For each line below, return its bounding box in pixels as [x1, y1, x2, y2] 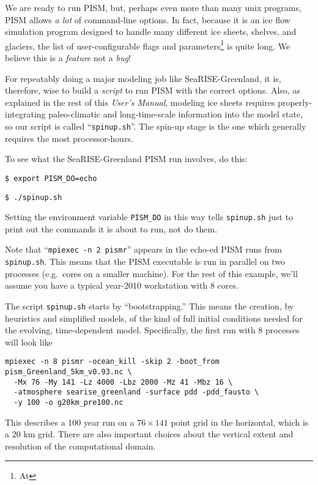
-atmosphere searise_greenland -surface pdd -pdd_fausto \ [13, 388, 259, 397]
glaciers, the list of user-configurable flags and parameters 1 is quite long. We [5, 37, 290, 52]
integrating [5, 108, 46, 120]
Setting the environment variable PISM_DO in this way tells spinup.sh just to [5, 210, 294, 223]
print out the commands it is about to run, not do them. [5, 222, 218, 235]
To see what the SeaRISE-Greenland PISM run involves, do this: [5, 152, 248, 165]
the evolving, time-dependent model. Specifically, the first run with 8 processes [5, 324, 300, 336]
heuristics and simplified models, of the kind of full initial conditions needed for [5, 311, 303, 324]
